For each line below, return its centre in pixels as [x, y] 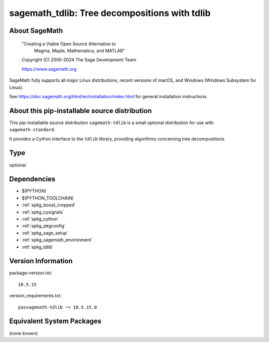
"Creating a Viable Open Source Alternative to [69, 44]
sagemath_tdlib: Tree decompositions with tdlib [110, 13]
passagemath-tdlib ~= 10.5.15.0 [58, 307]
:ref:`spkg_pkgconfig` [44, 226]
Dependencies [32, 179]
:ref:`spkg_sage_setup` [45, 233]
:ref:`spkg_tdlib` [38, 247]
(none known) [24, 333]
